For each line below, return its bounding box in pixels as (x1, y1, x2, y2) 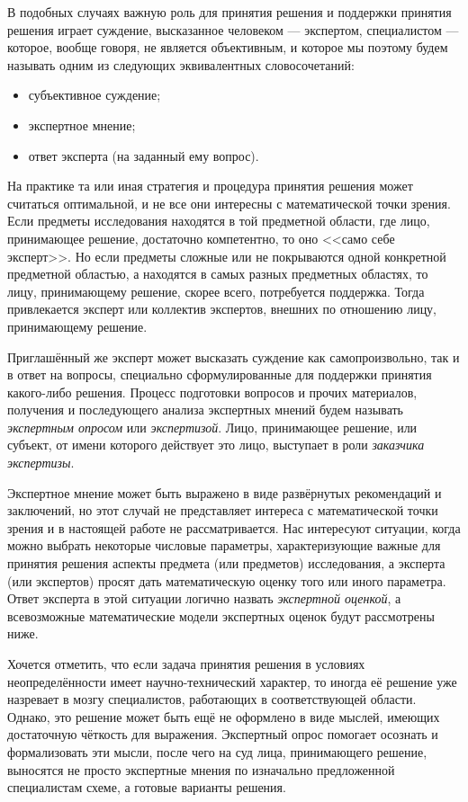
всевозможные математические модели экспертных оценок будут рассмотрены (7, 606, 435, 625)
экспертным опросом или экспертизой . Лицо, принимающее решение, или (7, 417, 418, 436)
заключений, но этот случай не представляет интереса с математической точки (7, 501, 438, 520)
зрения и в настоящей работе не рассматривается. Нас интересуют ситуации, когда (7, 518, 461, 537)
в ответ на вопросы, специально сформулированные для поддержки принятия (7, 365, 432, 384)
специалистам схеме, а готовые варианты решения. (7, 778, 286, 797)
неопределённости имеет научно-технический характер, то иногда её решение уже (7, 672, 457, 691)
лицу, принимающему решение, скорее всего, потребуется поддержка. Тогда (7, 281, 425, 300)
